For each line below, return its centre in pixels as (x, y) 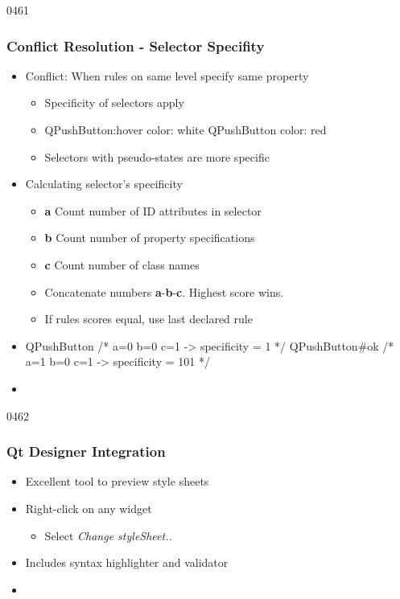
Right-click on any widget (89, 508)
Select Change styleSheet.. (108, 535)
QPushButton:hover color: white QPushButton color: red (186, 129)
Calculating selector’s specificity (104, 184)
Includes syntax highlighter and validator (127, 562)
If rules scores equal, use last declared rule (148, 319)
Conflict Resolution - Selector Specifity (136, 45)
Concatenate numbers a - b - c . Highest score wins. (164, 291)
